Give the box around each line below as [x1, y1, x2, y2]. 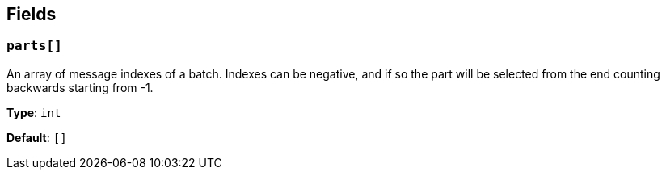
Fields [6, 4, 57, 24]
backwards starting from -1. [6, 80, 154, 94]
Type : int [6, 105, 61, 119]
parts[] [6, 38, 62, 54]
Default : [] [6, 130, 67, 145]
